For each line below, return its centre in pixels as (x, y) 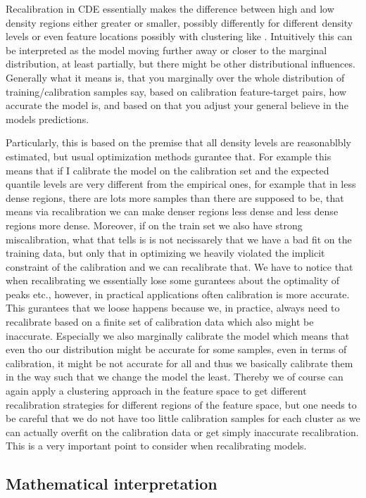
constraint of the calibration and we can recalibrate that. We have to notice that (179, 266)
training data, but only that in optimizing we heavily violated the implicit (165, 253)
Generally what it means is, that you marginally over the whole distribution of (175, 77)
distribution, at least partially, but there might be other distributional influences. (181, 64)
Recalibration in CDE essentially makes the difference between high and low (170, 8)
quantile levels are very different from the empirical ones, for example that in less (181, 184)
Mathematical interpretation (112, 484)
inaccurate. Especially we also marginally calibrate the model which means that (178, 335)
